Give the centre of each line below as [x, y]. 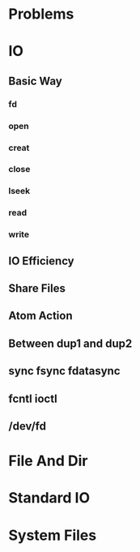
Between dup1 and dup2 [70, 343]
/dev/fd [28, 426]
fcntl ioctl [33, 398]
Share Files [37, 288]
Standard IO [49, 498]
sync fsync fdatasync [64, 371]
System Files [53, 535]
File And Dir [48, 461]
